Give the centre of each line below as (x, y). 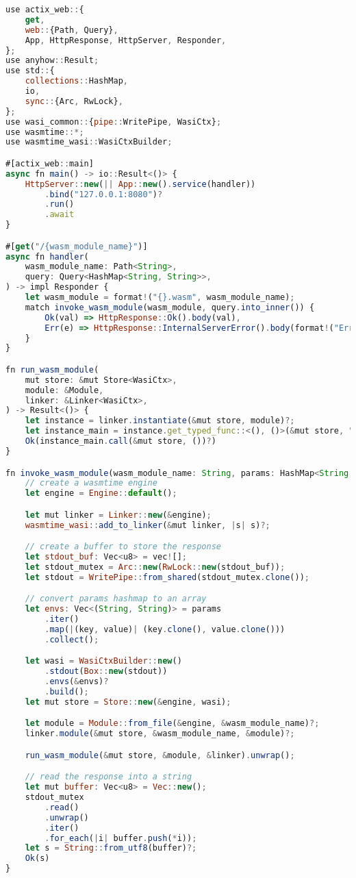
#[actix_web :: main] (50, 163)
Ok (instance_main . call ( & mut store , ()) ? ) (120, 441)
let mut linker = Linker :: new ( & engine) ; (118, 515)
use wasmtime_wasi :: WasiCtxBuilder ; (89, 142)
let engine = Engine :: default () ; (101, 493)
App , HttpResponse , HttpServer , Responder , (126, 40)
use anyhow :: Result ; (52, 61)
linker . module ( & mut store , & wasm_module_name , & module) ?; (160, 734)
